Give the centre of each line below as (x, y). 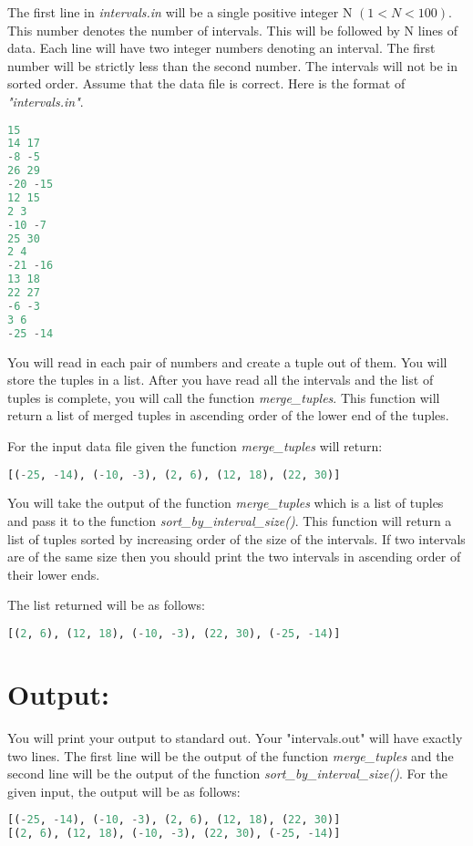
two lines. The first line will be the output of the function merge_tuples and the (231, 755)
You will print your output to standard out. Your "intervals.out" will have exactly (235, 737)
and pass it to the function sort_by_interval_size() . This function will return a (230, 521)
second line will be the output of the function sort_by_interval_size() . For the (228, 774)
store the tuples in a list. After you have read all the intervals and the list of (221, 380)
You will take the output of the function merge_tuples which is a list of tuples (226, 503)
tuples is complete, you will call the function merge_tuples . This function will (224, 397)
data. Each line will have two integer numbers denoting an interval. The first (221, 48)
